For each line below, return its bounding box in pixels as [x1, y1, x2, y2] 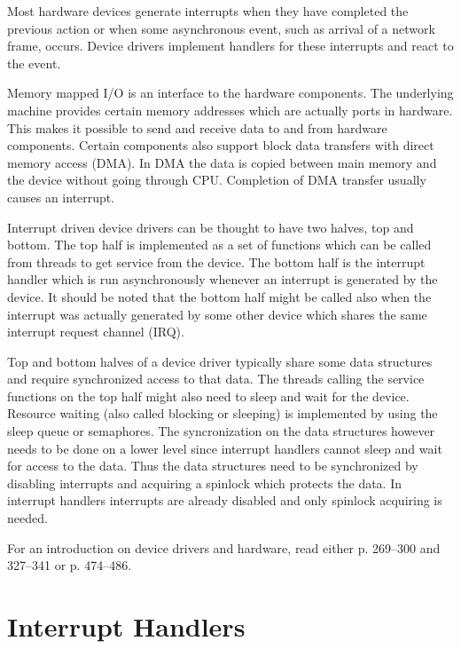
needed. [7, 509, 48, 527]
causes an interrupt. [7, 187, 115, 206]
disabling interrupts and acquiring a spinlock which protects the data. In [7, 473, 402, 492]
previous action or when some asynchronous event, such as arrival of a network [7, 19, 435, 37]
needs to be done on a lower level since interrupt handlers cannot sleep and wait [7, 439, 442, 457]
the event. [7, 53, 61, 72]
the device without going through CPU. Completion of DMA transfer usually [7, 170, 426, 189]
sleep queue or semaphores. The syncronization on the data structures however [7, 422, 435, 440]
